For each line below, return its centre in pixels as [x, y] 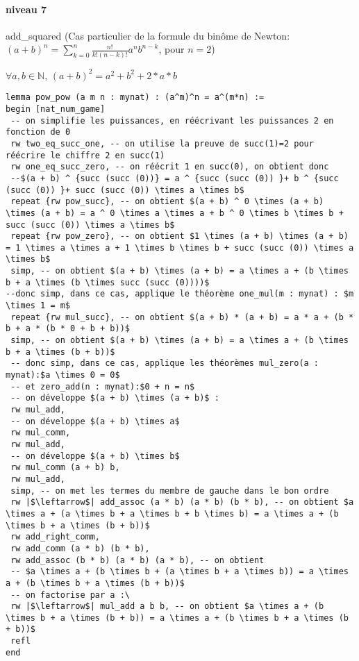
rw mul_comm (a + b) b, [65, 468]
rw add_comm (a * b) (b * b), [80, 548]
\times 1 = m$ [38, 306]
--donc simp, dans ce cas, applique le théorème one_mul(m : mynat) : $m [180, 294]
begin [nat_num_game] [56, 109]
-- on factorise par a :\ [70, 595]
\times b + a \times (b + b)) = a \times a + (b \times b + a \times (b [177, 618]
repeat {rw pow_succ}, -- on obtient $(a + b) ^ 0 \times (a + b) [167, 202]
